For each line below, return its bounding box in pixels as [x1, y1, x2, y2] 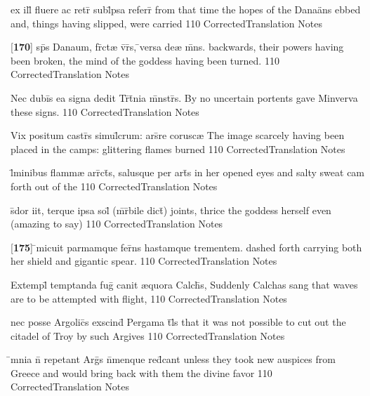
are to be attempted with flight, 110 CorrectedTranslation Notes [11, 291, 287, 305]
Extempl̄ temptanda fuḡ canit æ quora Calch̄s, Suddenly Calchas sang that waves [11, 277, 358, 291]
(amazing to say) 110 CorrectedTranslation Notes [11, 216, 223, 231]
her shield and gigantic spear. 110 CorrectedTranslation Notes [11, 253, 277, 268]
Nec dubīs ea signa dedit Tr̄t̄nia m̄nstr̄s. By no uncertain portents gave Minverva [11, 90, 358, 105]
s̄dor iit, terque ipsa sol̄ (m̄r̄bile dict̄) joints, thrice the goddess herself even [11, 202, 331, 217]
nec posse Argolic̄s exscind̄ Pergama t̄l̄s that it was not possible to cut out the [11, 315, 346, 329]
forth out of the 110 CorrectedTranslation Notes [11, 178, 218, 193]
